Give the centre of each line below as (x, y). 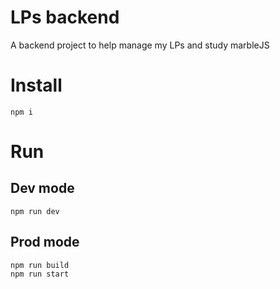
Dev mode (42, 188)
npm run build (40, 265)
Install (36, 85)
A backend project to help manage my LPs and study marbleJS (140, 45)
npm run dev (35, 211)
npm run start (40, 274)
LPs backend (65, 17)
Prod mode (45, 242)
